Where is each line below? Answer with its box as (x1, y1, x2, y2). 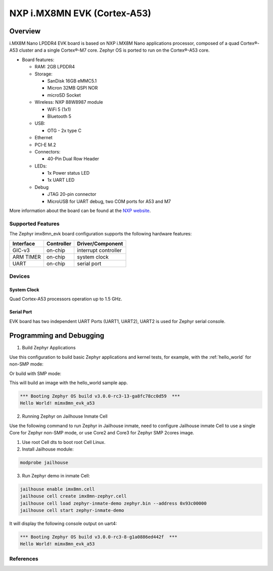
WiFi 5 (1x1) (47, 106, 71, 112)
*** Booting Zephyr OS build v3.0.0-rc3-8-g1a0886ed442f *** (20, 534, 177, 540)
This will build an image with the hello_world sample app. (9, 380, 128, 386)
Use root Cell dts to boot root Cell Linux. (22, 439, 106, 445)
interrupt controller (77, 247, 122, 254)
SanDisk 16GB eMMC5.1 (47, 78, 97, 84)
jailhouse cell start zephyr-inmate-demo (20, 508, 124, 513)
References (9, 555, 38, 562)
